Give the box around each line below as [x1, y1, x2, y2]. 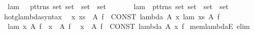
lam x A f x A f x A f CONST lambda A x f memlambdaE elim [7, 21, 250, 31]
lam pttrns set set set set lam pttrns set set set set [7, 1, 229, 11]
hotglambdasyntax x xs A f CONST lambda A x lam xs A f [4, 11, 220, 21]
